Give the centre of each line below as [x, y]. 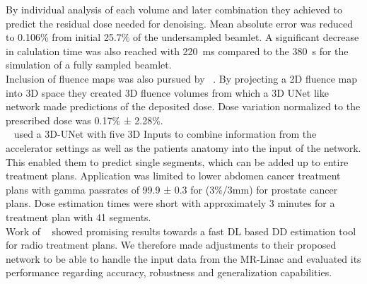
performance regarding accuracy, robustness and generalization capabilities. [169, 272]
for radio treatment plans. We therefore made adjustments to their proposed [171, 245]
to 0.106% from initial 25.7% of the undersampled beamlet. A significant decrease [182, 37]
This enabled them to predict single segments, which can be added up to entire [177, 161]
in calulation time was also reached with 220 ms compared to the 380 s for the [177, 51]
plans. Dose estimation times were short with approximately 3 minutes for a [170, 203]
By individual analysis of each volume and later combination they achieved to [174, 9]
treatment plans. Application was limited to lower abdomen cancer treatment [173, 176]
